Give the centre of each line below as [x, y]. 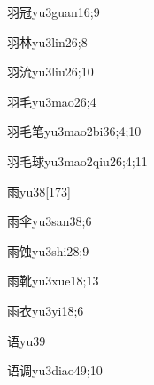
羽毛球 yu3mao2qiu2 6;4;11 [77, 160]
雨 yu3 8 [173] [39, 191]
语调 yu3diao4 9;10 [55, 370]
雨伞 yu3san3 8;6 [50, 221]
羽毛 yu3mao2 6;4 [52, 101]
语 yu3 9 [27, 340]
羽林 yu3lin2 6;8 [47, 41]
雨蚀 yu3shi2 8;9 [48, 250]
